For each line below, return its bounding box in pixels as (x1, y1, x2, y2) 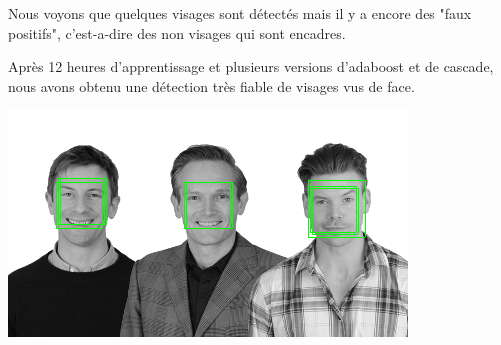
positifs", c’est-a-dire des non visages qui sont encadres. (8, 22, 346, 43)
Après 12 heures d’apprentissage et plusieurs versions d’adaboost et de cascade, (8, 56, 494, 77)
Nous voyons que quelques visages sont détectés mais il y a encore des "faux (8, 3, 472, 23)
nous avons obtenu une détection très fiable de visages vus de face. (8, 75, 415, 96)
